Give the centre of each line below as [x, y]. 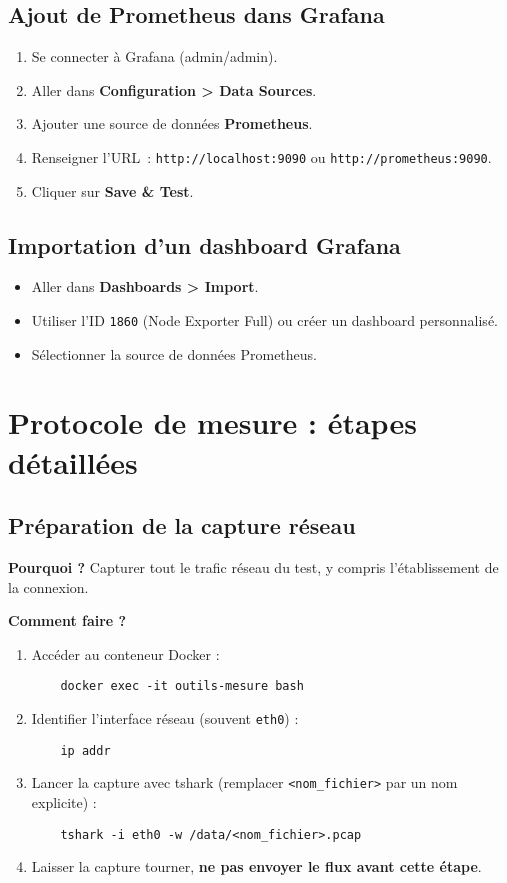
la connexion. [48, 586]
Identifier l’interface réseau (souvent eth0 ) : [165, 718]
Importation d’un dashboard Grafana [204, 244]
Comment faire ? [67, 620]
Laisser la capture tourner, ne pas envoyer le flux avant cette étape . [256, 866]
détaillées [73, 461]
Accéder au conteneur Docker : [125, 653]
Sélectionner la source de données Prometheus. [174, 353]
